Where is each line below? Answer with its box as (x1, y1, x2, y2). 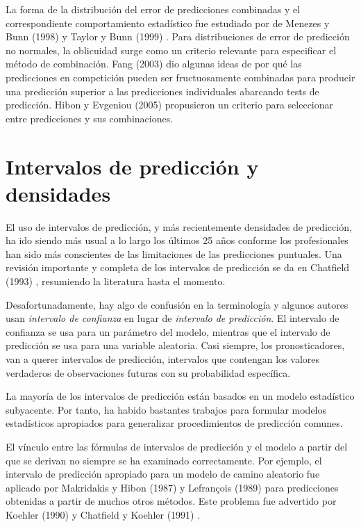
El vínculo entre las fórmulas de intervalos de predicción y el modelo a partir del (6, 439, 348, 453)
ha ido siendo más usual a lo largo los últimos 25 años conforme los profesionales (6, 233, 349, 248)
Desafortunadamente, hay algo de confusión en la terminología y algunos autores (6, 297, 349, 311)
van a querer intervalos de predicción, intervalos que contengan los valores (6, 352, 320, 366)
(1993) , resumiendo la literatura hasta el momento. (6, 274, 226, 289)
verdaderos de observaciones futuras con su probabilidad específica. (6, 365, 291, 380)
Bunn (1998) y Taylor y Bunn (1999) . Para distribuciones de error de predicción (6, 29, 350, 44)
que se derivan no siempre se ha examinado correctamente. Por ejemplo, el (6, 453, 322, 467)
